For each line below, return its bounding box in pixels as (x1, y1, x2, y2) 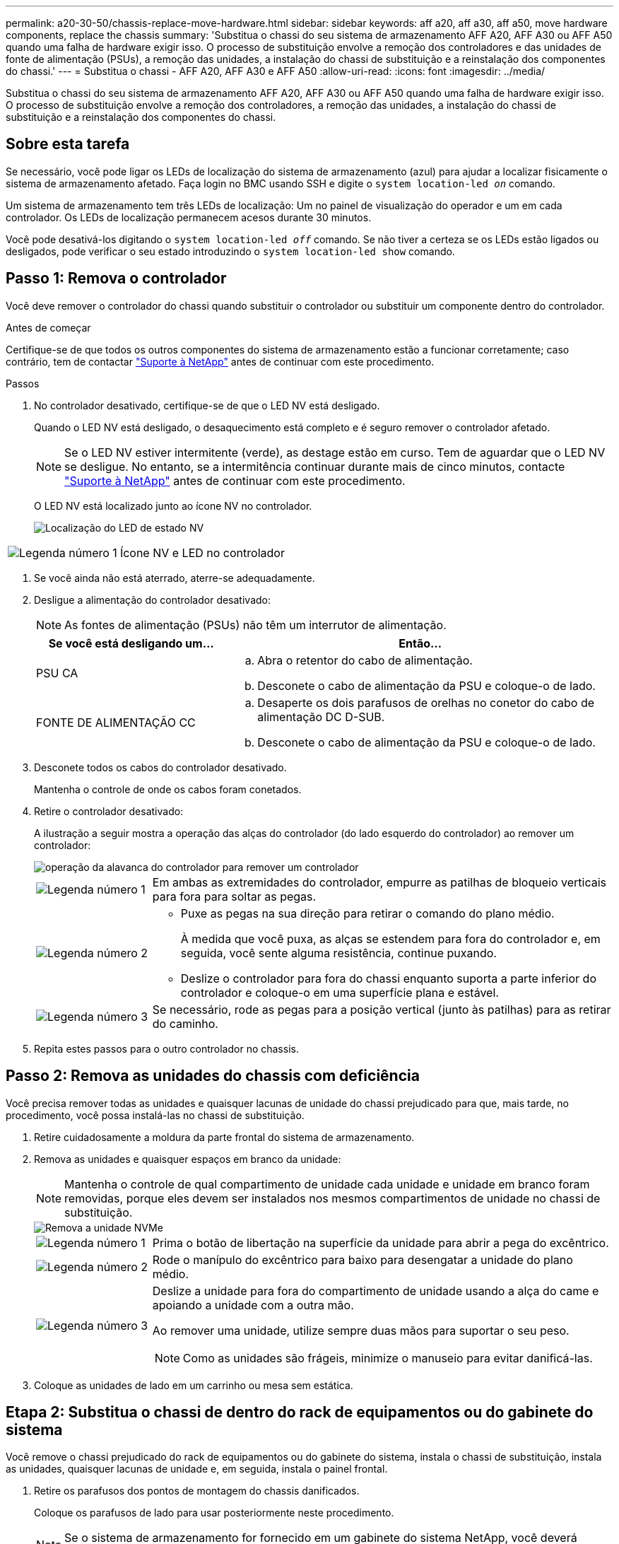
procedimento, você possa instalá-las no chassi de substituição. (6, 1109, 305, 1121)
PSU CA (36, 665, 78, 680)
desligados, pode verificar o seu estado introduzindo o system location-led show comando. (6, 245, 455, 257)
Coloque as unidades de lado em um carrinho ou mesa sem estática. (34, 1379, 353, 1391)
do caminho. (152, 1016, 218, 1031)
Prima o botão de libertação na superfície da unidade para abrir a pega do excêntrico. (152, 1235, 609, 1250)
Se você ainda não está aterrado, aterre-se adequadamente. (34, 571, 315, 584)
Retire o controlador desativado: (34, 805, 184, 817)
